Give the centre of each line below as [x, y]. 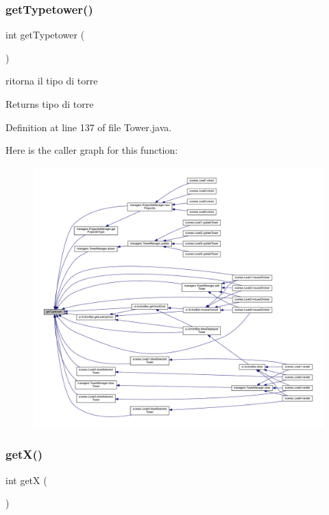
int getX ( [26, 480]
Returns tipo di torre [50, 104]
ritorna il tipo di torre [52, 81]
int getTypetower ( [45, 35]
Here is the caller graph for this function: [92, 150]
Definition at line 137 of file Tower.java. [89, 127]
